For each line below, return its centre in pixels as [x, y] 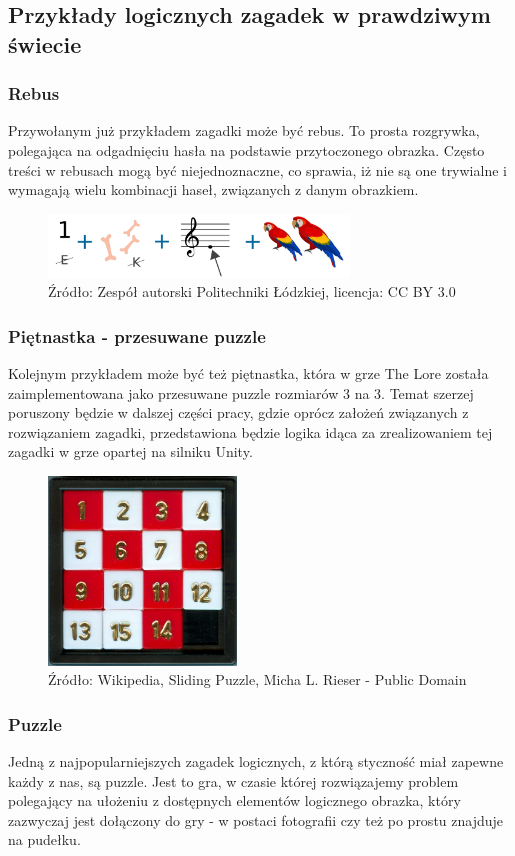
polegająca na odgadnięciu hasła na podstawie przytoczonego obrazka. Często [246, 149]
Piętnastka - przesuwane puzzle [137, 335]
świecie [45, 43]
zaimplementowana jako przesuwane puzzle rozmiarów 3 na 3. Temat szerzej [241, 392]
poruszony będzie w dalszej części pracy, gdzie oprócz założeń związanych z [238, 412]
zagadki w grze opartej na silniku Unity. [130, 451]
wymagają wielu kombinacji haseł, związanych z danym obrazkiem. [213, 189]
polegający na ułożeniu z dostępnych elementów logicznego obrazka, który [234, 800]
